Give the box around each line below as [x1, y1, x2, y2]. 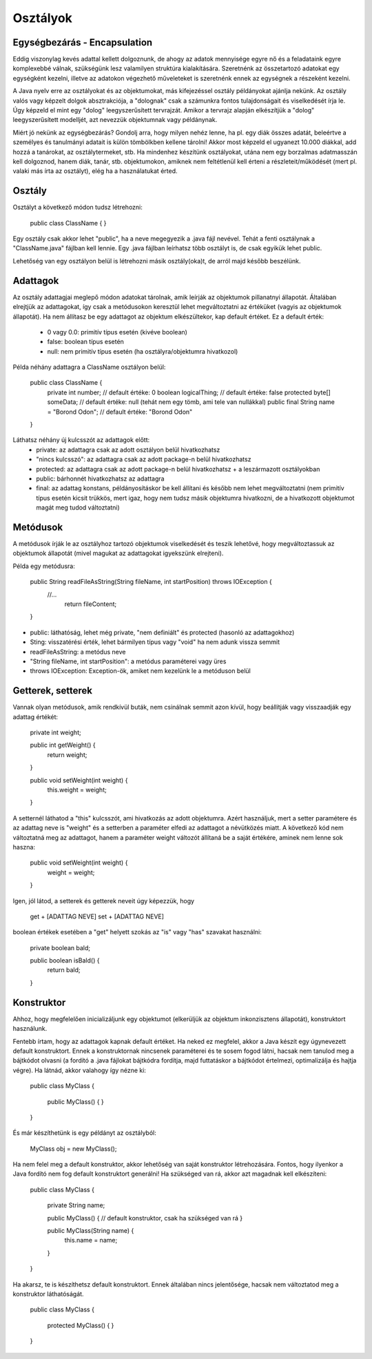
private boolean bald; [30, 943, 91, 952]
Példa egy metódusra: [12, 562, 76, 570]
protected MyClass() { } [47, 1321, 114, 1329]
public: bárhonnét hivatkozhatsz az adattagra [36, 474, 165, 483]
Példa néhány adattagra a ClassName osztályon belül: [12, 363, 166, 372]
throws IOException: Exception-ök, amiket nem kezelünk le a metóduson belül [30, 667, 251, 675]
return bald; [47, 966, 81, 974]
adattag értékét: [12, 712, 59, 721]
